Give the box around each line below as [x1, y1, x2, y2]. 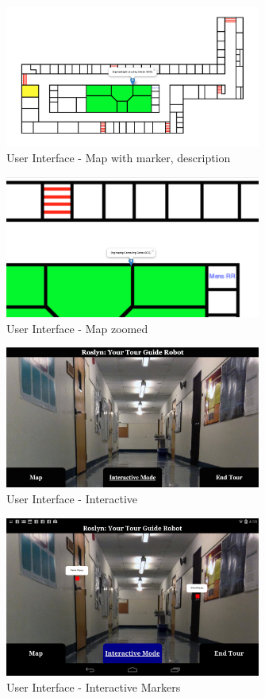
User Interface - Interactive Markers [6, 678, 181, 695]
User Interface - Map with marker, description [6, 149, 231, 166]
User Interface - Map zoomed [6, 320, 148, 336]
